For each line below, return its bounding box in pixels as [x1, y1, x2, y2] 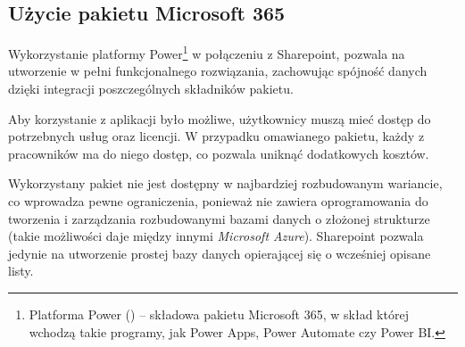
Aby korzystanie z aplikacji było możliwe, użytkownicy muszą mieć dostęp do [8, 109, 431, 128]
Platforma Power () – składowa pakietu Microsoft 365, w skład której [29, 304, 409, 323]
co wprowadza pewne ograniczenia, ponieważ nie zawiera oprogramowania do [8, 192, 428, 211]
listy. [8, 261, 34, 280]
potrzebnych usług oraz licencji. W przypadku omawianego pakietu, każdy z [8, 127, 425, 145]
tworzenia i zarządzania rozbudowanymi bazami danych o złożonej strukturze [8, 209, 430, 227]
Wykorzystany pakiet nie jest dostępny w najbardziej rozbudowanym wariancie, [8, 174, 443, 193]
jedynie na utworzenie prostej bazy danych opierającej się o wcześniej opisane [8, 244, 431, 262]
